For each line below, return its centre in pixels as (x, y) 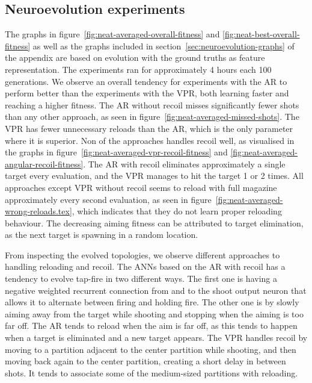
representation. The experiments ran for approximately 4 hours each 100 (138, 69)
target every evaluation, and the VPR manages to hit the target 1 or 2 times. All (154, 176)
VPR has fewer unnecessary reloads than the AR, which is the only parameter (149, 128)
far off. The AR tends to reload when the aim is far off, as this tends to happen (151, 325)
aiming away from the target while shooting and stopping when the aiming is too (154, 313)
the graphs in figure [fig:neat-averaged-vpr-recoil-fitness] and (116, 152)
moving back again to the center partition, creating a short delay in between (145, 361)
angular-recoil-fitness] (44, 163)
